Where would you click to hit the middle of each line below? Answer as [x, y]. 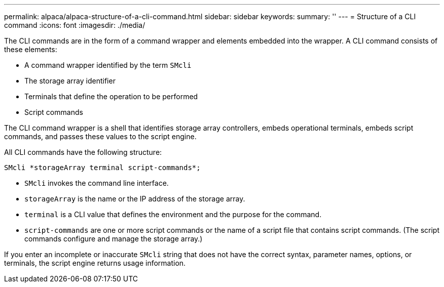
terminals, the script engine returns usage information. [95, 263]
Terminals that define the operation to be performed [111, 96]
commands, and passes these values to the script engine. [100, 136]
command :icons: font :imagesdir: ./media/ [75, 25]
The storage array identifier [70, 81]
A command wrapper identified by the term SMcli [108, 65]
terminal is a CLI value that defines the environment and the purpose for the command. [173, 214]
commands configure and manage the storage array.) [114, 239]
